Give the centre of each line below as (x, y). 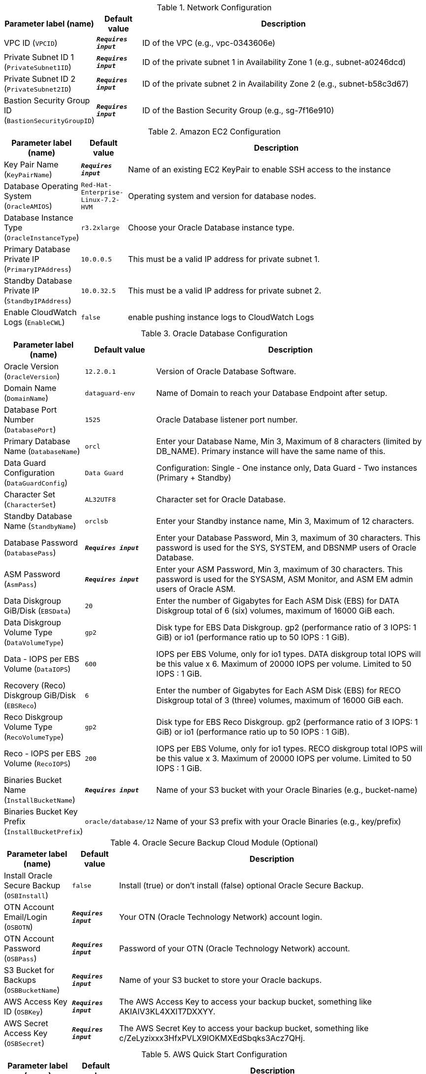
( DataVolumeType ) (34, 642)
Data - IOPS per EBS (42, 659)
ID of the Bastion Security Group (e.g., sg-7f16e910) (238, 110)
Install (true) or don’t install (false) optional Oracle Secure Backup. (242, 885)
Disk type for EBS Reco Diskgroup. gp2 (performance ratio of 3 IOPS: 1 (287, 722)
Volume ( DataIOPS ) (37, 669)
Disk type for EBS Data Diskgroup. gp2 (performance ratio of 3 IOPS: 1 (286, 627)
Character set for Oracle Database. (221, 499)
